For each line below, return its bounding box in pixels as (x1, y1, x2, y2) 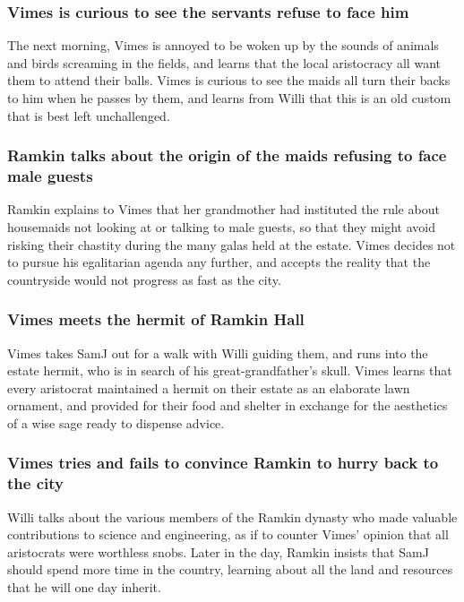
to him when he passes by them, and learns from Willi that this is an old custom (7, 89, 451, 107)
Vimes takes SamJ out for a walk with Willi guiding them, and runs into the (7, 343, 428, 362)
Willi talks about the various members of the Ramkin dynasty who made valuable (7, 507, 458, 526)
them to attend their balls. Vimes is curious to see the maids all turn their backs (7, 71, 451, 90)
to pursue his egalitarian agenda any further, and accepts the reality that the (7, 253, 431, 271)
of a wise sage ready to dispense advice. (7, 413, 225, 432)
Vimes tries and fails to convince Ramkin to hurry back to (7, 451, 439, 474)
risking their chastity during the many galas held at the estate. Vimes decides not (7, 235, 456, 254)
